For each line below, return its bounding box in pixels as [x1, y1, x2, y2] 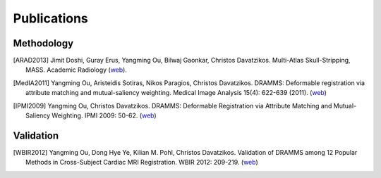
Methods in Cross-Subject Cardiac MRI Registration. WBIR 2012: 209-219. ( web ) [25, 158, 259, 167]
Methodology [13, 37, 74, 49]
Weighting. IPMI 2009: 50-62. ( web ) [52, 111, 157, 120]
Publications [13, 11, 88, 26]
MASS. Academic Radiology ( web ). [25, 65, 127, 74]
